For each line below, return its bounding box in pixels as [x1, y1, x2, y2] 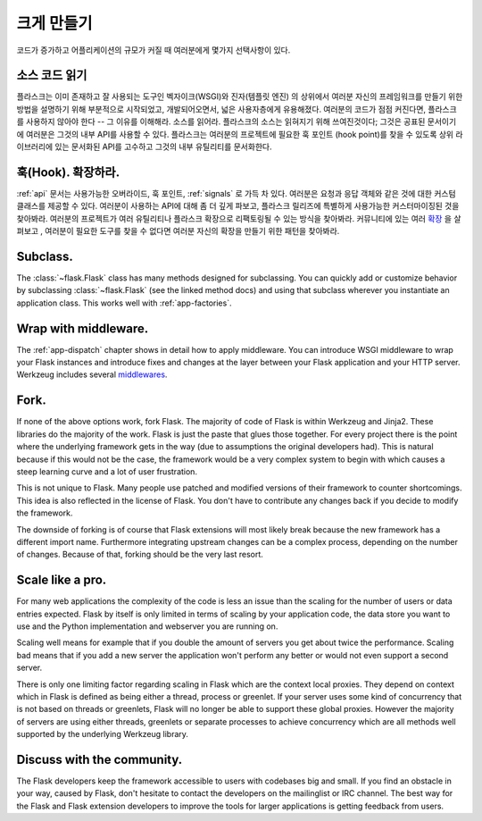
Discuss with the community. [16, 751, 183, 767]
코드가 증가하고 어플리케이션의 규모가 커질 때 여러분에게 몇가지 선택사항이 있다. [16, 45, 291, 55]
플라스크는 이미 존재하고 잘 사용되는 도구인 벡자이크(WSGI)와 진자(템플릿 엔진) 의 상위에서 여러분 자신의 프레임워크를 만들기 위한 [16, 91, 463, 102]
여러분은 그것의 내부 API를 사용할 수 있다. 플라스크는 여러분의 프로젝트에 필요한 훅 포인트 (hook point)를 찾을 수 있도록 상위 [25, 129, 454, 139]
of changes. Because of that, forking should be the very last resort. [16, 549, 263, 560]
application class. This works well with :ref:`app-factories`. [16, 297, 232, 308]
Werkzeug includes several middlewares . [16, 369, 168, 380]
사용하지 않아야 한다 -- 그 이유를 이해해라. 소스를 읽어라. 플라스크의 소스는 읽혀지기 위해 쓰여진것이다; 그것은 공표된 [25, 116, 426, 127]
